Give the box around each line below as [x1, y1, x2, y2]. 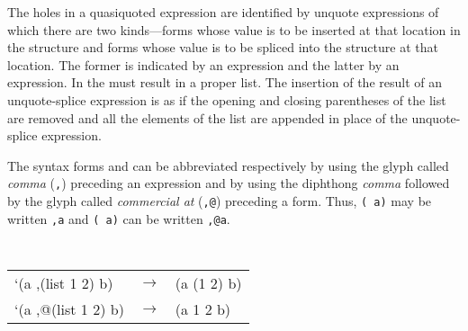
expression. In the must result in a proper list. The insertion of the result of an [7, 73, 442, 92]
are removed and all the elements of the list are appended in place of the [7, 108, 408, 127]
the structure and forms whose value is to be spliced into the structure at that [7, 38, 438, 57]
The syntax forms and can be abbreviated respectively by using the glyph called [7, 156, 449, 174]
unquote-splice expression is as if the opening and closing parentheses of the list [7, 90, 446, 109]
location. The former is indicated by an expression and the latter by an [7, 55, 400, 74]
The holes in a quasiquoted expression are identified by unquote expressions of [7, 3, 439, 21]
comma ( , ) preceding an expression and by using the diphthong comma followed [7, 174, 450, 192]
